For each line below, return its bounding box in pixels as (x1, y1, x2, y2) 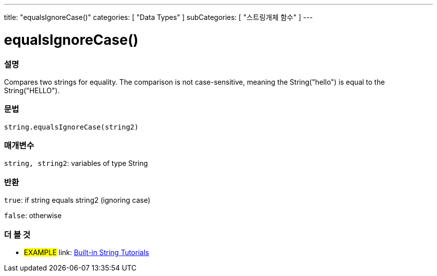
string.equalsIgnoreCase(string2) (4, 123, 139, 131)
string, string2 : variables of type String (4, 159, 148, 168)
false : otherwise (4, 211, 62, 220)
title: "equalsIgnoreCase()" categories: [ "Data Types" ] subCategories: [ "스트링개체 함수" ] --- (4, 13, 313, 21)
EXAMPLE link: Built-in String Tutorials (24, 248, 149, 257)
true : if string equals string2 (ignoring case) (4, 196, 151, 205)
